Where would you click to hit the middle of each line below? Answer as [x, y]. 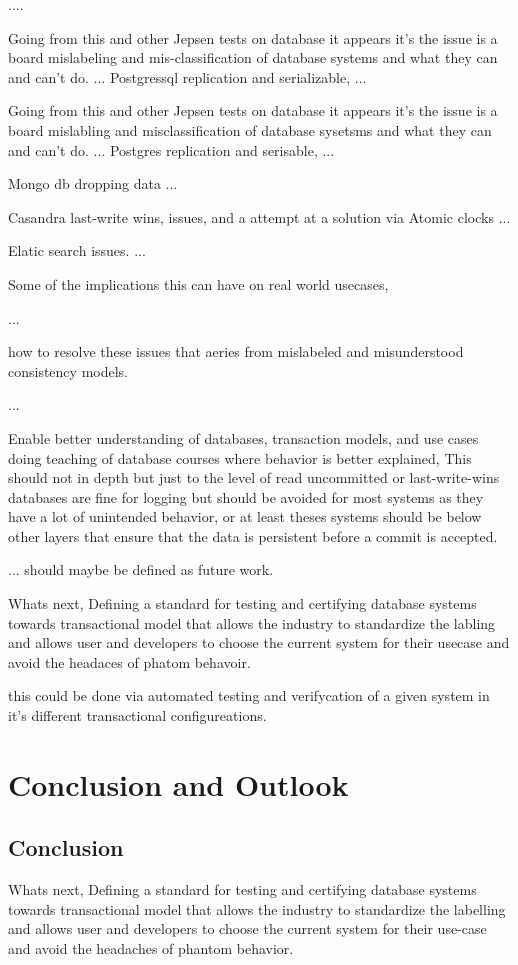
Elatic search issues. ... [77, 250]
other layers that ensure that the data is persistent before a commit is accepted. [253, 535]
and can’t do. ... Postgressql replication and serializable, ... [187, 76]
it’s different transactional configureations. [137, 715]
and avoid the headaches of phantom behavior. [151, 947]
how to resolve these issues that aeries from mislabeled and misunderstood [236, 351]
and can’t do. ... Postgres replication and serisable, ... [171, 149]
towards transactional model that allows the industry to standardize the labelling [257, 908]
